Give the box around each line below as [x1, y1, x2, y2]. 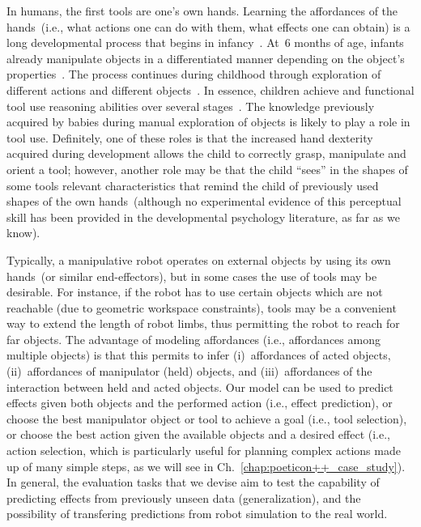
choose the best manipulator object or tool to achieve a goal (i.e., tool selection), [6, 410, 407, 427]
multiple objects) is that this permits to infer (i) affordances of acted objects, [6, 346, 391, 363]
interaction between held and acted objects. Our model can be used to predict [6, 378, 393, 395]
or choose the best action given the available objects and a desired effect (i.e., [6, 426, 390, 443]
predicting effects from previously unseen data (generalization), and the [6, 489, 361, 506]
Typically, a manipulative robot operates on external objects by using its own [6, 251, 391, 268]
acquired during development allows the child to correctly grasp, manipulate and [6, 145, 406, 162]
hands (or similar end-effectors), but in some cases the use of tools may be [6, 267, 377, 284]
